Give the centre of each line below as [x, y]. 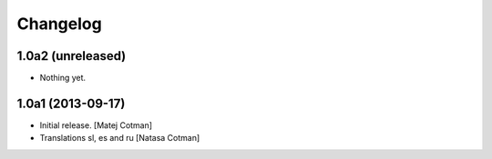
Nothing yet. [63, 78]
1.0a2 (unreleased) [72, 56]
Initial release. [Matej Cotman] [96, 125]
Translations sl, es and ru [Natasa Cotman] [120, 138]
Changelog [59, 24]
